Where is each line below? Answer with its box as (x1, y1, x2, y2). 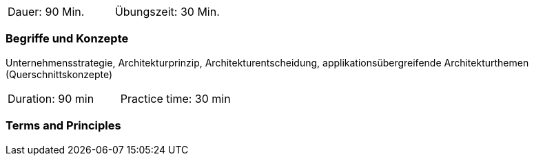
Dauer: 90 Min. (8, 5, 85, 18)
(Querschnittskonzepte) (6, 68, 113, 80)
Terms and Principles (6, 119, 121, 133)
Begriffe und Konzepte (6, 32, 129, 46)
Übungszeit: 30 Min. (114, 5, 220, 18)
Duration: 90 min (8, 91, 94, 106)
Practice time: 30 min (120, 91, 231, 106)
